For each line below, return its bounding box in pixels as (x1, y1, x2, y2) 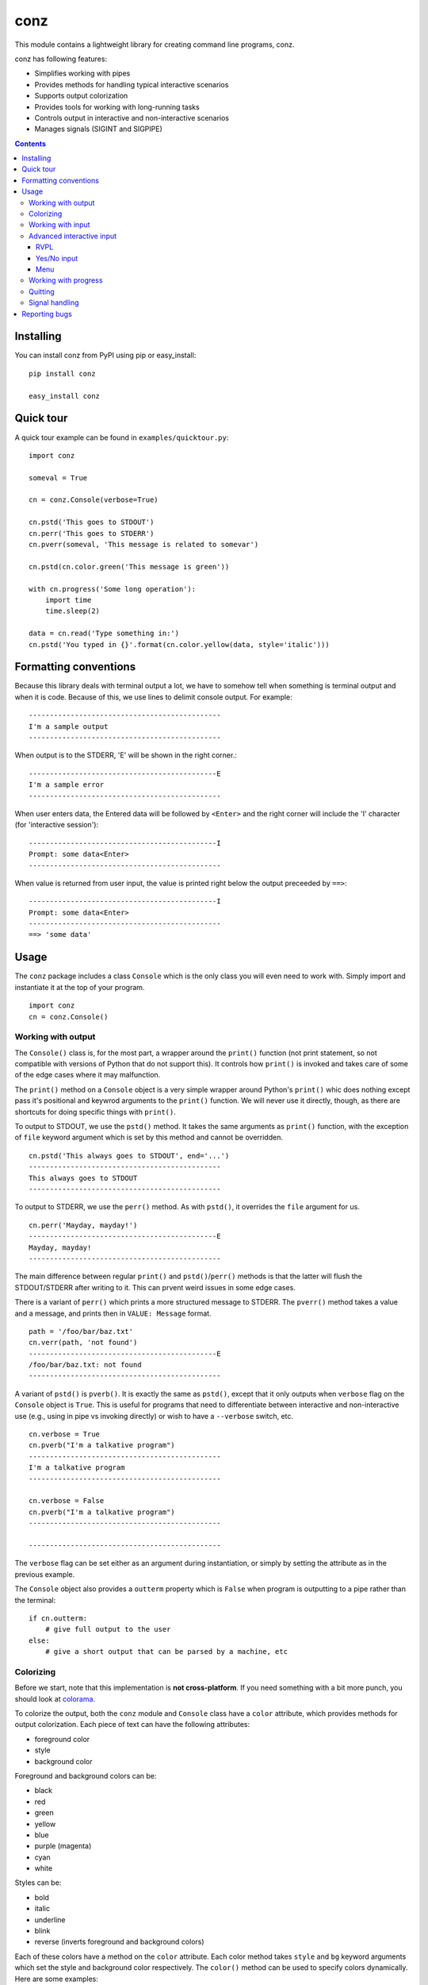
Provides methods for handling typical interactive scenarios (34, 79, 229, 89)
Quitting (29, 287, 55, 296)
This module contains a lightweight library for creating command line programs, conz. (14, 40, 295, 49)
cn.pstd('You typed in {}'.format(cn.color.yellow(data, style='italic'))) (29, 640, 330, 649)
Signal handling (29, 298, 79, 307)
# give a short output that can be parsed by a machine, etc (44, 1648, 289, 1656)
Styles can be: (14, 1878, 62, 1887)
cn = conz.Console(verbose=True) (29, 495, 159, 504)
